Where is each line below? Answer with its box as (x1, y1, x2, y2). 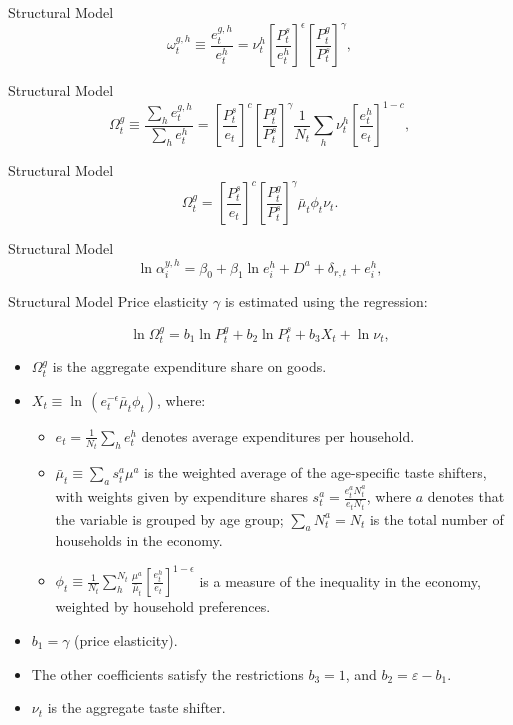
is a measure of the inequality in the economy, (199, 570, 481, 591)
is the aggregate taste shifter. (47, 697, 226, 718)
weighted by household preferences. (55, 596, 271, 617)
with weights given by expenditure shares (55, 486, 308, 507)
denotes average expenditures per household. (141, 425, 415, 446)
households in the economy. (55, 530, 223, 551)
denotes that (427, 486, 505, 507)
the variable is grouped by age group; (55, 508, 284, 529)
